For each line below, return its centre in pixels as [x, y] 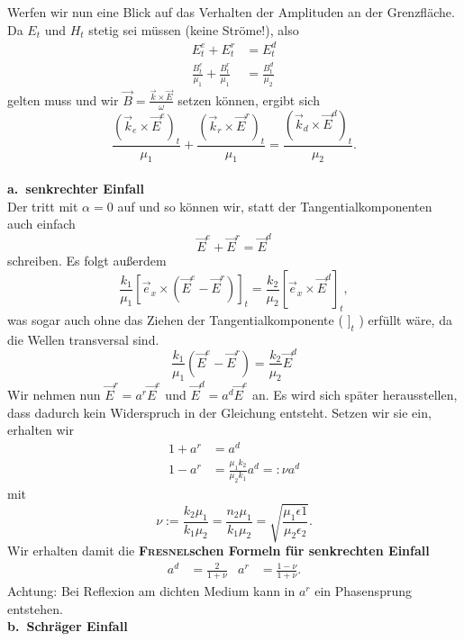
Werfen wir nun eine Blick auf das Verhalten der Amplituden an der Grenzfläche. [231, 12]
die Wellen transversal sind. [83, 339]
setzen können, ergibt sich [249, 99]
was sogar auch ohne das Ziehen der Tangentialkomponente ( [175, 319]
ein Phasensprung [363, 591]
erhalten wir [41, 430]
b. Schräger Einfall [68, 626]
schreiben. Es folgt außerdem [87, 261]
